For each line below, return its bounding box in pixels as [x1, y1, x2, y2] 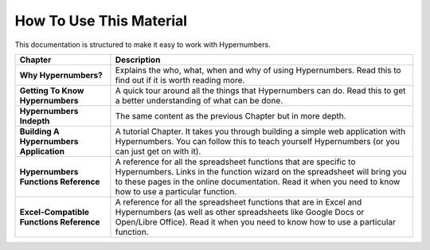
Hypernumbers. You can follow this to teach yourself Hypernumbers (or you [115, 135, 400, 146]
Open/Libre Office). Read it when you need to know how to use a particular [115, 216, 396, 227]
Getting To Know [19, 84, 84, 96]
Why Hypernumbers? [19, 69, 104, 80]
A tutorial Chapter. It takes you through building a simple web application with [115, 126, 406, 137]
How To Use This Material [14, 12, 187, 29]
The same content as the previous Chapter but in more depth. [115, 110, 346, 121]
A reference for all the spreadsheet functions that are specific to [115, 156, 356, 167]
